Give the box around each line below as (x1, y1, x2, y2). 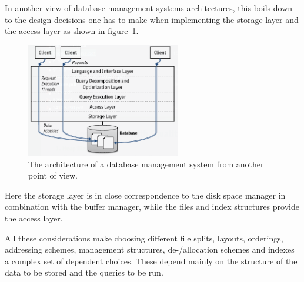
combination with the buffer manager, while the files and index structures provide (5, 200, 299, 213)
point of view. (28, 169, 78, 182)
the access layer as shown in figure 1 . (5, 25, 139, 37)
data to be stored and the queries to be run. (5, 266, 163, 278)
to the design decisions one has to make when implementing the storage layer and (5, 13, 299, 25)
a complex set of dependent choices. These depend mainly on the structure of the (5, 254, 298, 267)
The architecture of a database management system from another (28, 157, 264, 170)
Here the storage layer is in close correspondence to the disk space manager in (5, 189, 286, 201)
